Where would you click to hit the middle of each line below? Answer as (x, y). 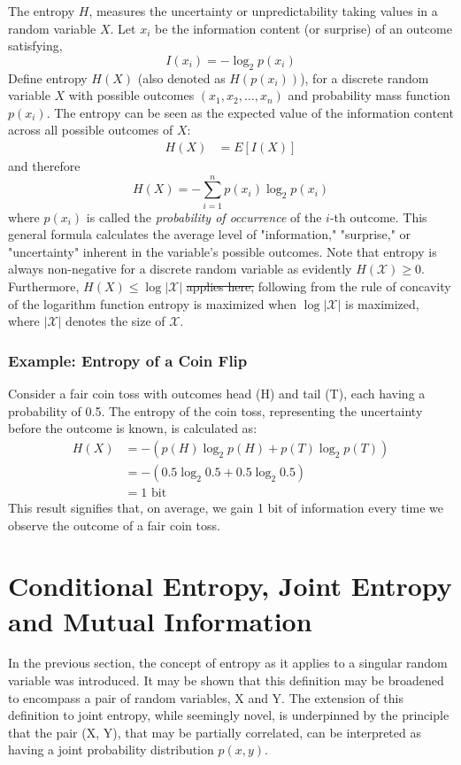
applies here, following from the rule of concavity (319, 286)
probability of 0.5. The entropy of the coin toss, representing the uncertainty (215, 410)
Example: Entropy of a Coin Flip (128, 360)
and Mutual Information (160, 620)
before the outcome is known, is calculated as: (133, 428)
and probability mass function (369, 95)
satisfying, (35, 46)
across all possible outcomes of (91, 130)
